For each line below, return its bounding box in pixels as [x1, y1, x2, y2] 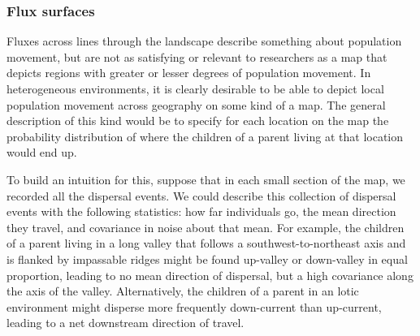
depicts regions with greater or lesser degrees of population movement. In [6, 64, 371, 81]
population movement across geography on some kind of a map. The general [6, 96, 386, 113]
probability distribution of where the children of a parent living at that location [6, 127, 404, 144]
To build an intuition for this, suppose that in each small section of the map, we [6, 170, 405, 187]
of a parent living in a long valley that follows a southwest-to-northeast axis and [6, 235, 406, 252]
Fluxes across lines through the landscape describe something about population [6, 32, 402, 50]
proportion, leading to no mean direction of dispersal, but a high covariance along [6, 266, 414, 283]
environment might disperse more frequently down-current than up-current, [6, 298, 382, 315]
